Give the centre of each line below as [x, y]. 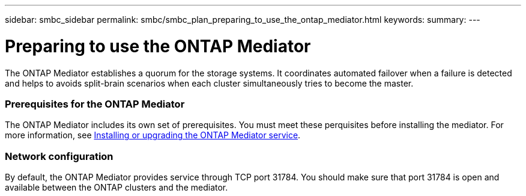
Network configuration [59, 156]
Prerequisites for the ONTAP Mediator [95, 104]
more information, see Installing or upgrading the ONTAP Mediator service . [153, 135]
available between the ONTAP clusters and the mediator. [116, 187]
